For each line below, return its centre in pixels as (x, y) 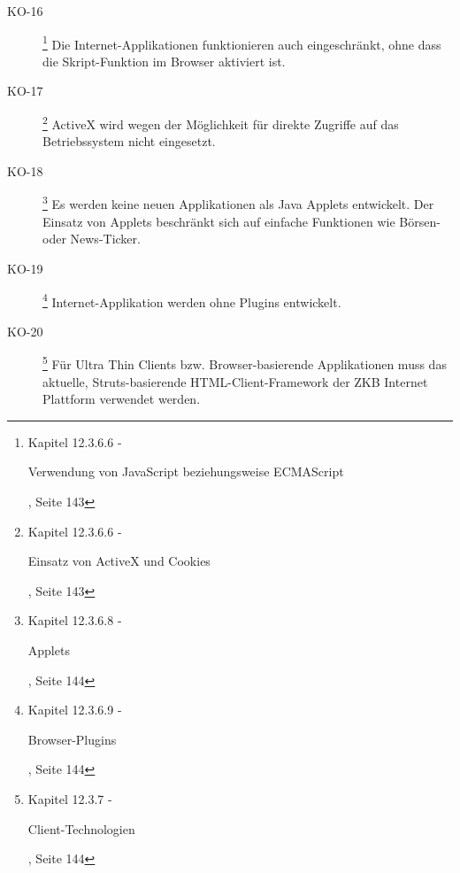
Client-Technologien (81, 828)
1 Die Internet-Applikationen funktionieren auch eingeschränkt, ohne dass (242, 42)
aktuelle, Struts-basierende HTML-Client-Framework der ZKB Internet (235, 381)
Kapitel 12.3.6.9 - (75, 710)
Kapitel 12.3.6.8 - (75, 620)
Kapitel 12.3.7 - (70, 798)
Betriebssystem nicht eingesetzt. (129, 141)
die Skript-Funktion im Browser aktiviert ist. (164, 61)
